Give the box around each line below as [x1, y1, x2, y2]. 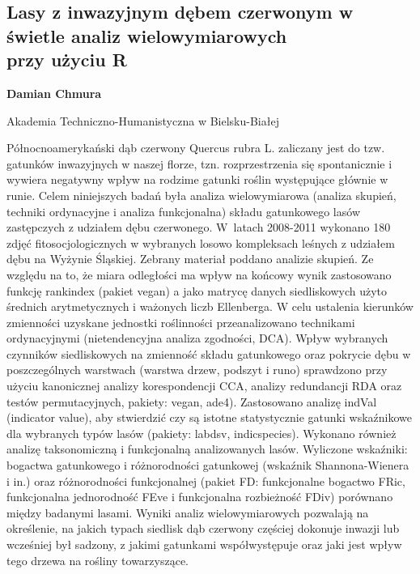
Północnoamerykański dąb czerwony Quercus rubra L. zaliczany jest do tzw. [6, 139, 385, 156]
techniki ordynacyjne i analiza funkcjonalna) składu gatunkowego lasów [6, 202, 360, 219]
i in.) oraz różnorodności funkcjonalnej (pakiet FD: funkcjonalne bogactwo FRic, [6, 472, 405, 489]
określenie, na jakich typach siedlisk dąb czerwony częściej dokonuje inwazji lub [6, 520, 400, 537]
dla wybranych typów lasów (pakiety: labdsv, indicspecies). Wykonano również [6, 424, 397, 441]
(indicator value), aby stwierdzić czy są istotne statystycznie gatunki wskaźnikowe [6, 409, 412, 426]
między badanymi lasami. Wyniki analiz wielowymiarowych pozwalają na [6, 504, 369, 521]
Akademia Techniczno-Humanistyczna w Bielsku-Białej [6, 112, 279, 129]
